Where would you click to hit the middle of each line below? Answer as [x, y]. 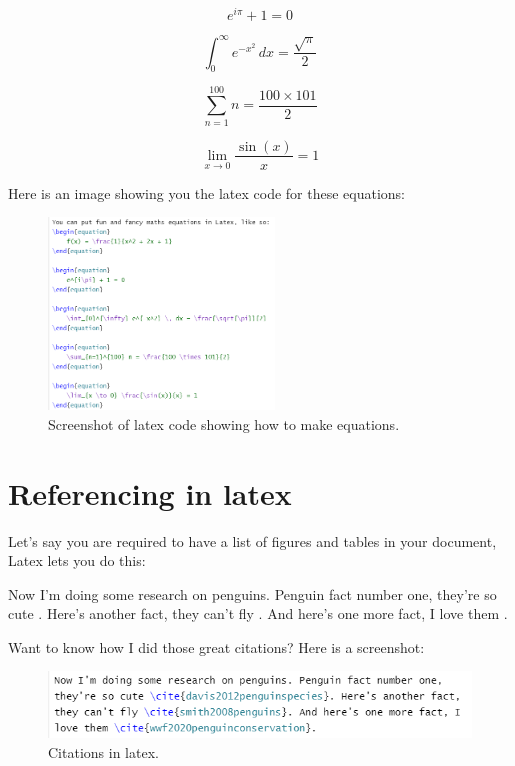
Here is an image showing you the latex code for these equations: [207, 192]
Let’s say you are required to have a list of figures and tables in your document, [252, 540]
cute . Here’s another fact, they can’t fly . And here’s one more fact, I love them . [258, 613]
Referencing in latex [150, 492]
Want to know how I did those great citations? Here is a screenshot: [216, 646]
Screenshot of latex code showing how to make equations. [224, 423]
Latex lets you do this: [77, 560]
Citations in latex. [103, 751]
